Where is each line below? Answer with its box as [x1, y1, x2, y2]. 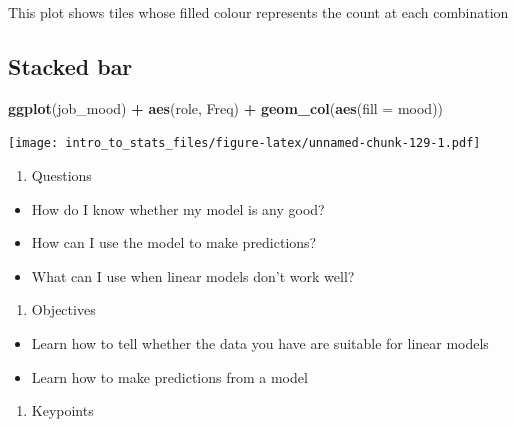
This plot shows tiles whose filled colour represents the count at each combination [8, 2, 509, 22]
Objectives [31, 299, 96, 320]
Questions [31, 165, 92, 186]
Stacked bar [8, 50, 133, 81]
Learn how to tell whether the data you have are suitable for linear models [31, 333, 489, 354]
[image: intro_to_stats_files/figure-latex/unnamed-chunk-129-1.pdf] [8, 136, 481, 151]
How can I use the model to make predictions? [31, 232, 317, 253]
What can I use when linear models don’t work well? [31, 265, 355, 286]
